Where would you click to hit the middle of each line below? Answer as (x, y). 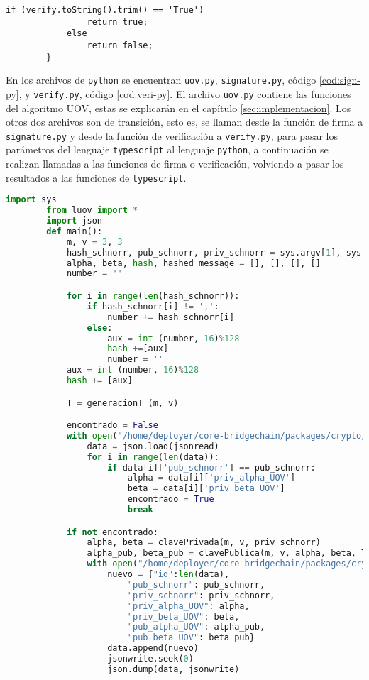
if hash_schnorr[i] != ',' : (153, 306)
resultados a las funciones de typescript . (96, 177)
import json (75, 221)
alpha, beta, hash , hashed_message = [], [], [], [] (193, 263)
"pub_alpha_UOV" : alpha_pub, (196, 627)
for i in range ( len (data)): (153, 457)
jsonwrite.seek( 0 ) (150, 659)
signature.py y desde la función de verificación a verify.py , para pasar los (172, 135)
